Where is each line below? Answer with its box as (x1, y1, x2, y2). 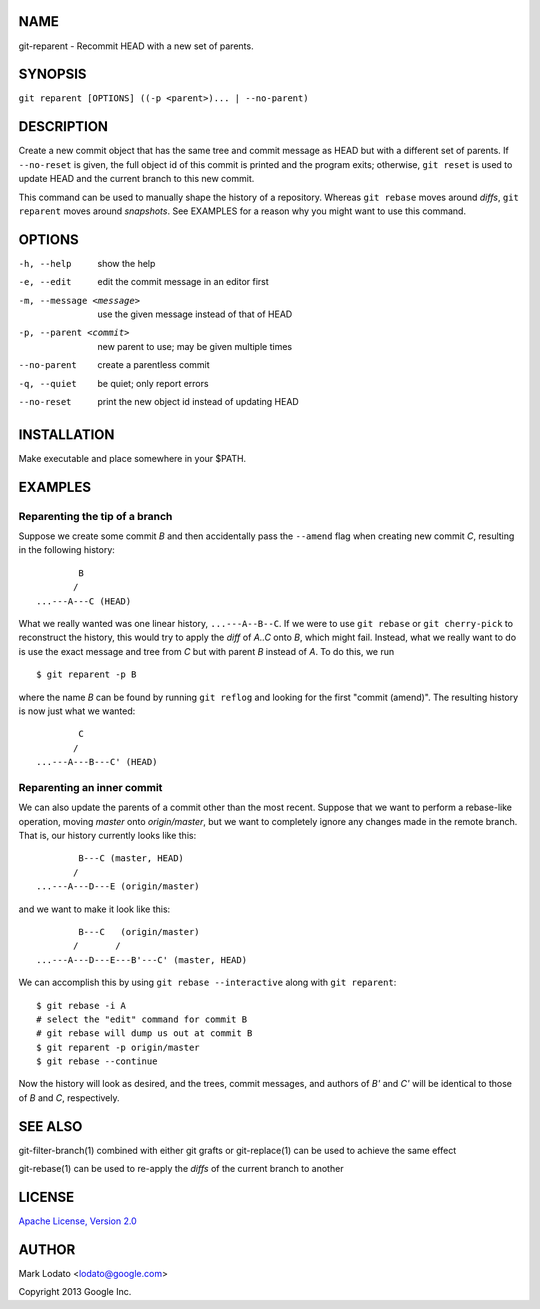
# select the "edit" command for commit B (36, 1013, 248, 1025)
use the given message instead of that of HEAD (97, 308, 293, 320)
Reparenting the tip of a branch (18, 509, 173, 523)
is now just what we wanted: (18, 705, 136, 717)
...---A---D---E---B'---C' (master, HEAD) (36, 954, 248, 965)
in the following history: (18, 544, 115, 556)
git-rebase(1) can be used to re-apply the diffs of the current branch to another (18, 1163, 344, 1175)
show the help (97, 257, 156, 269)
